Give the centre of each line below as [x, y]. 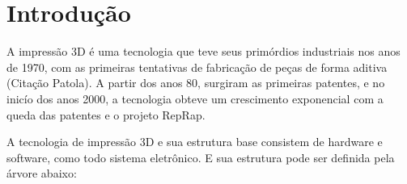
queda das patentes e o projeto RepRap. [106, 114]
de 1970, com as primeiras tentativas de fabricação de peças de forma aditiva [197, 67]
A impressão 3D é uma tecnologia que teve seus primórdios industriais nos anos [203, 51]
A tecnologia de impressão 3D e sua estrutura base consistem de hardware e [195, 142]
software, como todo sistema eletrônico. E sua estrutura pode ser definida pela [201, 157]
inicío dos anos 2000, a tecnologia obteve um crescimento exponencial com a [195, 98]
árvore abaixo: [42, 173]
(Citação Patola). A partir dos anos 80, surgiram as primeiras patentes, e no [196, 83]
